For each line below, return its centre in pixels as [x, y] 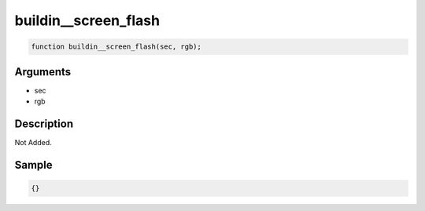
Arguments [43, 72]
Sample [33, 165]
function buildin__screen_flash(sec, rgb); [116, 47]
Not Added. [33, 142]
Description [44, 124]
